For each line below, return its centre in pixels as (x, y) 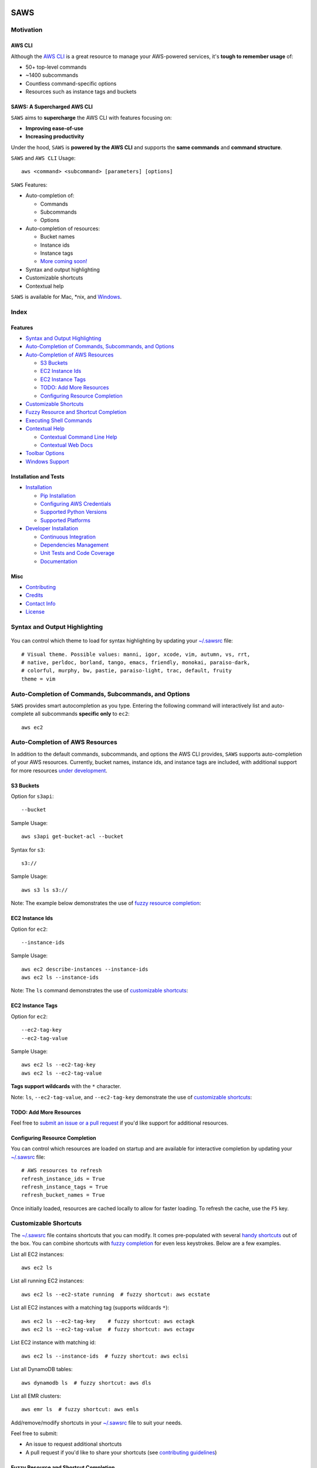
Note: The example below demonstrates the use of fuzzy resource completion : (106, 903)
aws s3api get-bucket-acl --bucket (72, 836)
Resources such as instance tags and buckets (81, 92)
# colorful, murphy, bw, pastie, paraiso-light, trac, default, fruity (127, 671)
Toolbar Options (45, 453)
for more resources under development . (59, 770)
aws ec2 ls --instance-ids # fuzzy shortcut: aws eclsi (105, 1356)
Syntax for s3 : (28, 850)
